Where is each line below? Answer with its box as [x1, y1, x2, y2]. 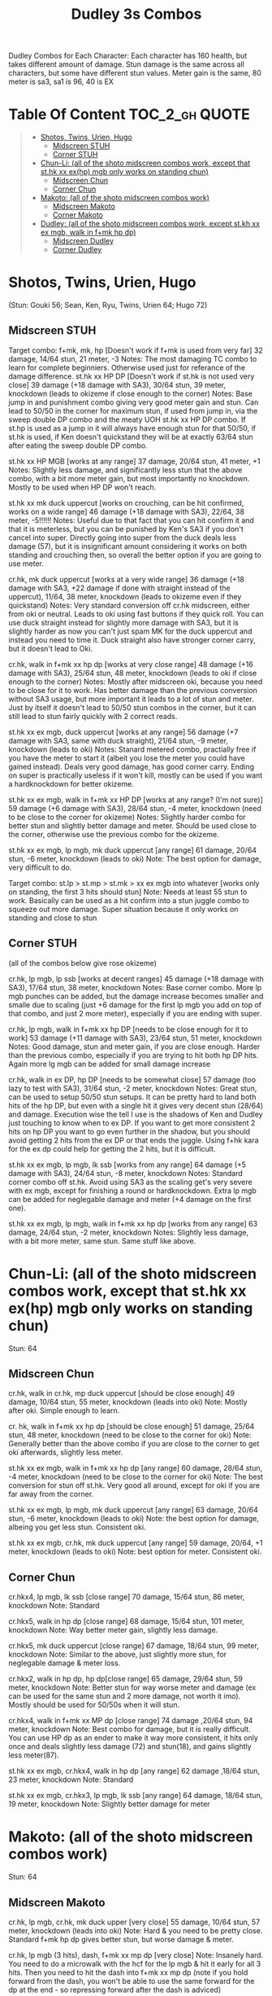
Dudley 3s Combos [71, 5, 202, 24]
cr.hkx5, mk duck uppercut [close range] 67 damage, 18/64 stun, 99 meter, [8, 1641, 260, 1651]
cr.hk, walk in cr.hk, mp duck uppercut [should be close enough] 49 [8, 1388, 235, 1398]
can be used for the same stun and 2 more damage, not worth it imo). [8, 1691, 241, 1701]
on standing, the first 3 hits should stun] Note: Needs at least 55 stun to [8, 887, 248, 897]
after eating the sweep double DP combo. [8, 441, 148, 450]
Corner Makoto [52, 210, 104, 220]
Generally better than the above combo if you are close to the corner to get [8, 1439, 260, 1449]
